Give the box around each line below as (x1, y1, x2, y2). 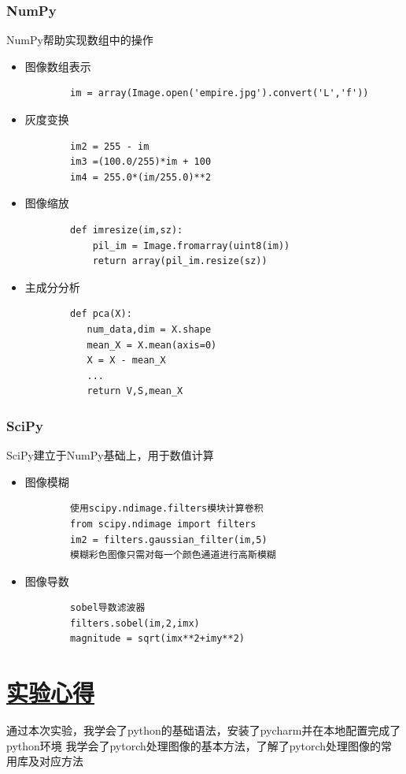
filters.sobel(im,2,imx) (70, 617, 200, 629)
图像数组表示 (24, 58, 91, 74)
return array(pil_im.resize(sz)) (92, 255, 268, 267)
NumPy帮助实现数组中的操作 (6, 32, 153, 48)
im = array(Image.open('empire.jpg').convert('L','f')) (70, 87, 369, 99)
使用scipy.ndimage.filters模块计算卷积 (70, 503, 264, 515)
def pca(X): (70, 308, 132, 320)
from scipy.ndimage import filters (70, 518, 257, 530)
